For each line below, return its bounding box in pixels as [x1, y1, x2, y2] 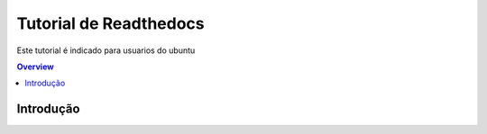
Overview [16, 61, 54, 72]
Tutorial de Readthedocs [16, 13, 205, 33]
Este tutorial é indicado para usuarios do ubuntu [16, 45, 196, 56]
